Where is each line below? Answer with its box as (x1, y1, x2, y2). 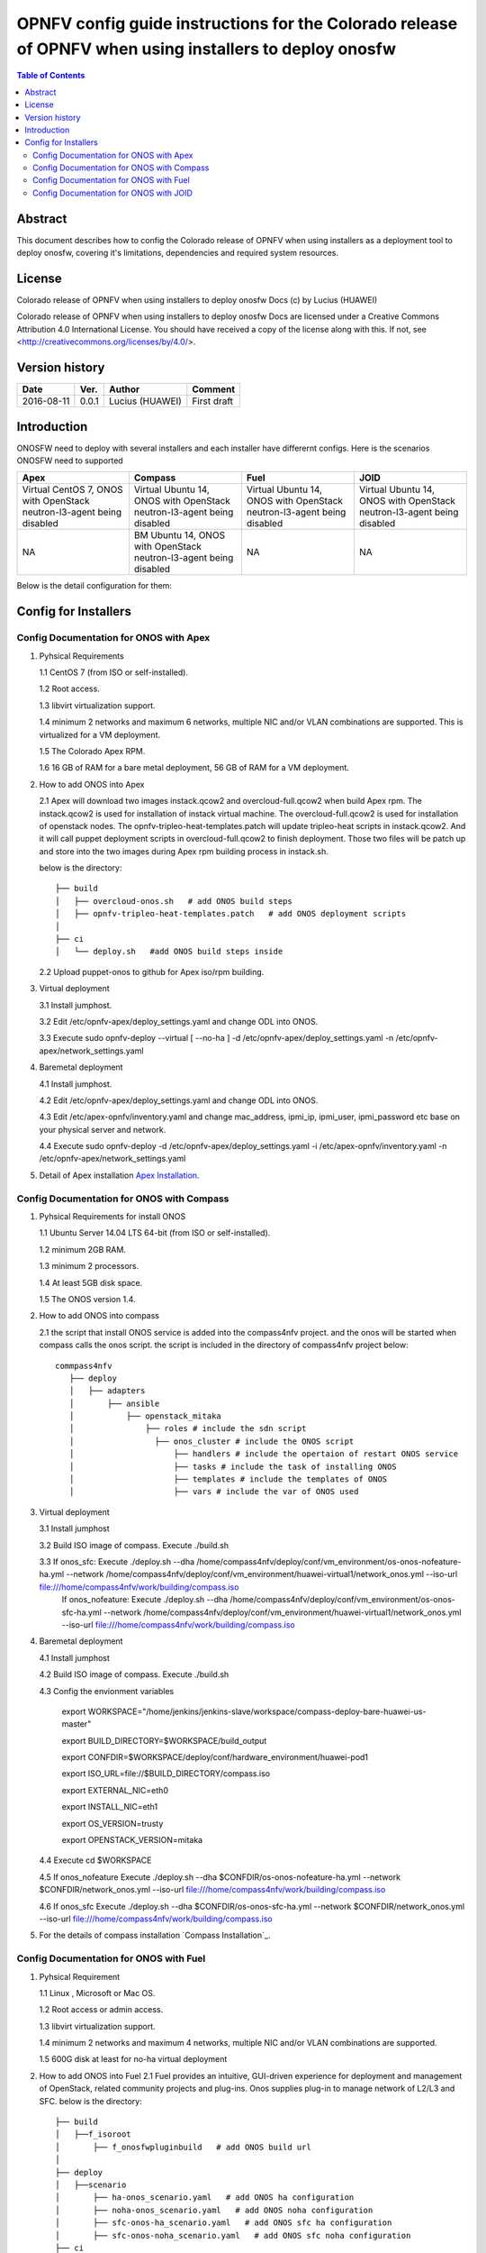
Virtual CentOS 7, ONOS (22, 483, 123, 496)
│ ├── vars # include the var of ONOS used (68, 1487, 359, 1497)
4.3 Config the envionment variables (39, 1685, 175, 1696)
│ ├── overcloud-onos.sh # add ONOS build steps (55, 896, 292, 906)
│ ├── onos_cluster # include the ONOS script (68, 1436, 355, 1446)
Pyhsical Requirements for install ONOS (39, 1211, 186, 1222)
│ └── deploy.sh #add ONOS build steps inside (55, 946, 283, 957)
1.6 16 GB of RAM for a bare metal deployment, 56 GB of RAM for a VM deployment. (39, 762, 350, 773)
